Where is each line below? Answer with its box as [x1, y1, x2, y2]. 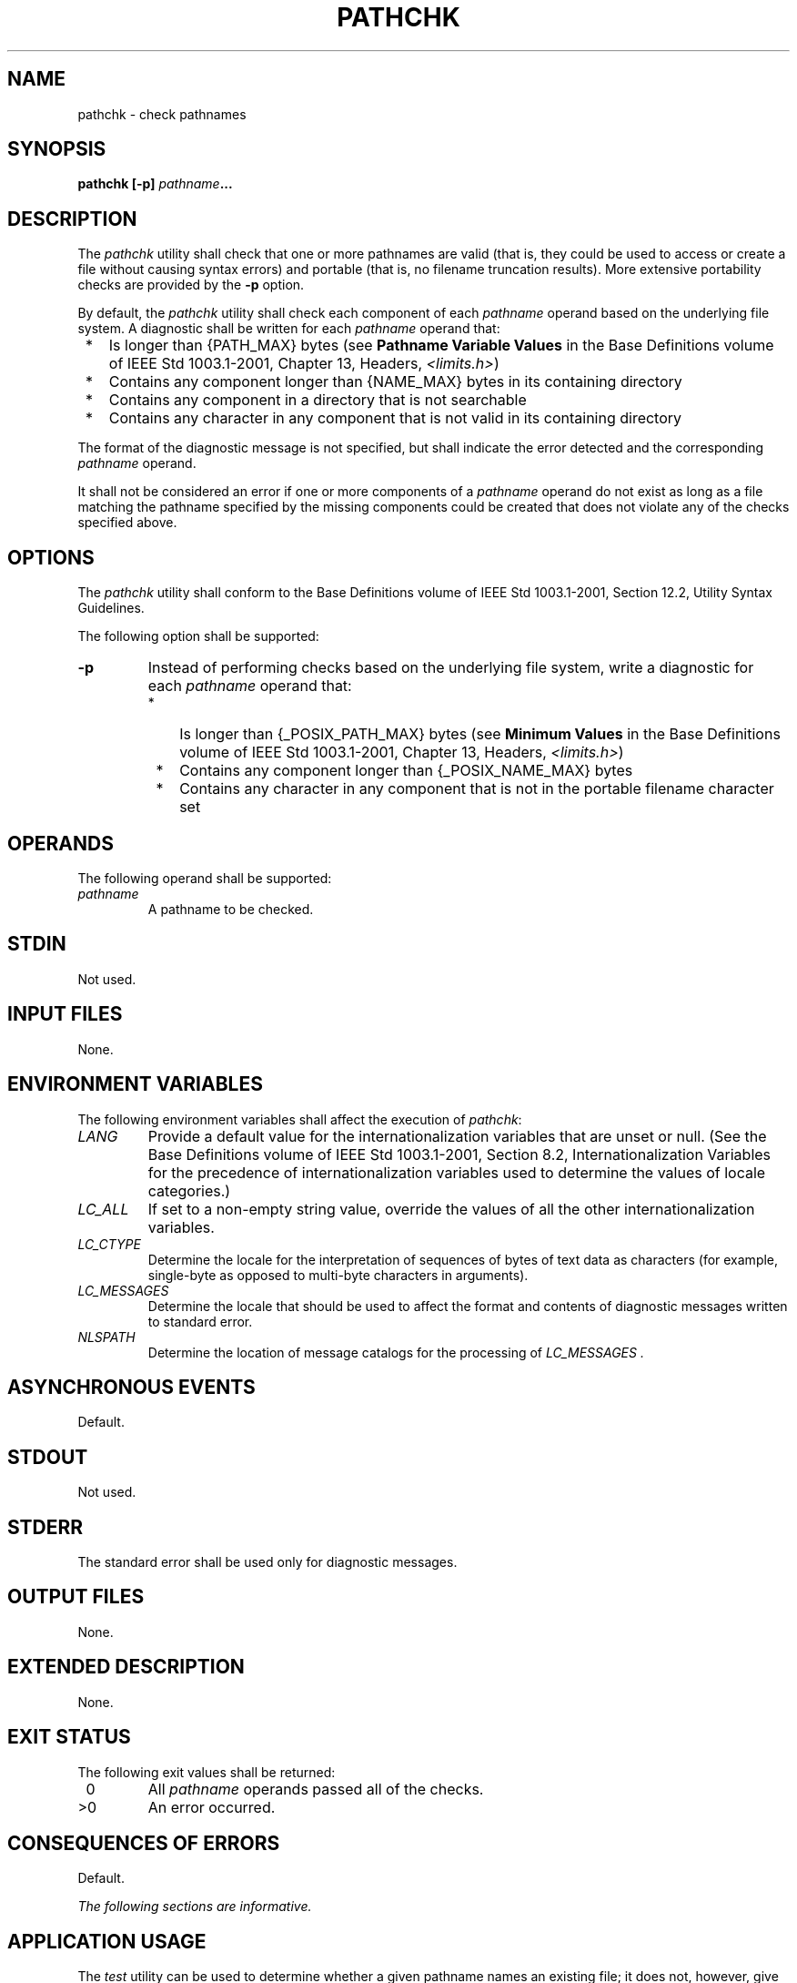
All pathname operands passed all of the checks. [147, 1779, 484, 1798]
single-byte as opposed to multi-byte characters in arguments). [147, 1266, 529, 1283]
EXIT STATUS [7, 1725, 131, 1749]
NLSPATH [77, 1328, 136, 1345]
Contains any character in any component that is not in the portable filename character [179, 779, 774, 798]
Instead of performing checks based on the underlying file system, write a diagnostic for [147, 658, 754, 677]
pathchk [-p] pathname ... [77, 176, 233, 192]
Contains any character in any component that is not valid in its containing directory [108, 409, 682, 428]
